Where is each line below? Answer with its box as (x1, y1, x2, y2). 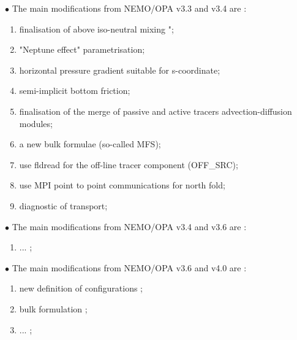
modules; (19, 117, 53, 129)
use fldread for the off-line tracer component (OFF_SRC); (19, 158, 238, 171)
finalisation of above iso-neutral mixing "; (19, 22, 174, 35)
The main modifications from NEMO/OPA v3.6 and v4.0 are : (12, 261, 247, 274)
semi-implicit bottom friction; (19, 84, 130, 97)
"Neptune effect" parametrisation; (19, 43, 145, 56)
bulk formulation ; (19, 302, 88, 315)
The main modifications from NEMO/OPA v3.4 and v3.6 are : (12, 220, 247, 233)
